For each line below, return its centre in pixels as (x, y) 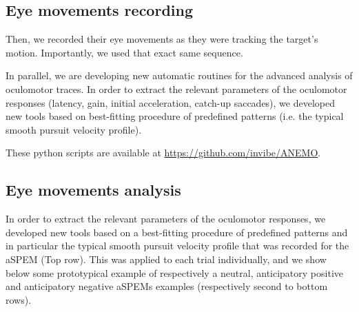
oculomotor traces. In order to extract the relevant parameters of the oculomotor (176, 89)
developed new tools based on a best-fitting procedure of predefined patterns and (177, 232)
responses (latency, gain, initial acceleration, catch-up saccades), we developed (170, 102)
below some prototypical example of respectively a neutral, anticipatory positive (174, 272)
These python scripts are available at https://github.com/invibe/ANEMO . (163, 153)
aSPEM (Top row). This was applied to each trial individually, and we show (166, 259)
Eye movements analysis (93, 190)
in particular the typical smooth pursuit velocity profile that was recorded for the (177, 246)
